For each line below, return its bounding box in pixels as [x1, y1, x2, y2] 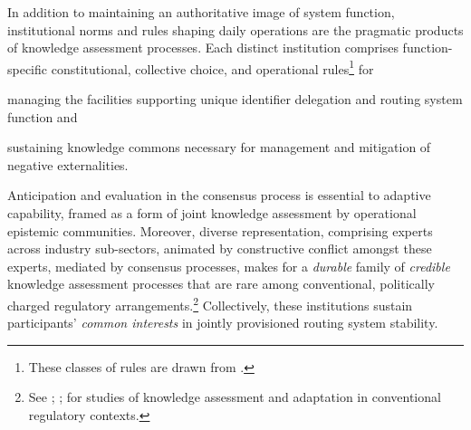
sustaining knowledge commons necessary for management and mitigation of [7, 138, 431, 157]
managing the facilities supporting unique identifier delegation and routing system [7, 90, 463, 109]
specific [7, 59, 48, 78]
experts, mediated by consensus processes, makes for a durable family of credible [7, 256, 450, 275]
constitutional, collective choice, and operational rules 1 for [51, 56, 374, 78]
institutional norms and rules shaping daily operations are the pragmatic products [7, 20, 464, 39]
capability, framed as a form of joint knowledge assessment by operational [7, 204, 417, 222]
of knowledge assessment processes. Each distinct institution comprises [7, 38, 399, 57]
